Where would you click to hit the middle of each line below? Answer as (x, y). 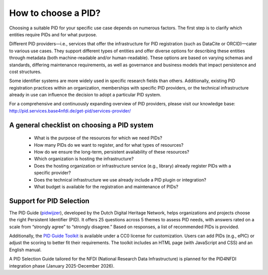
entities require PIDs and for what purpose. (53, 34)
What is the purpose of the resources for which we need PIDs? (98, 138)
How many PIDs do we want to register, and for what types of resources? (109, 145)
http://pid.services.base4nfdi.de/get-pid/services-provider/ (70, 111)
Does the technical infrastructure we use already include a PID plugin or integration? (120, 180)
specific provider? (53, 173)
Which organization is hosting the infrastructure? (84, 159)
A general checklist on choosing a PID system (81, 125)
